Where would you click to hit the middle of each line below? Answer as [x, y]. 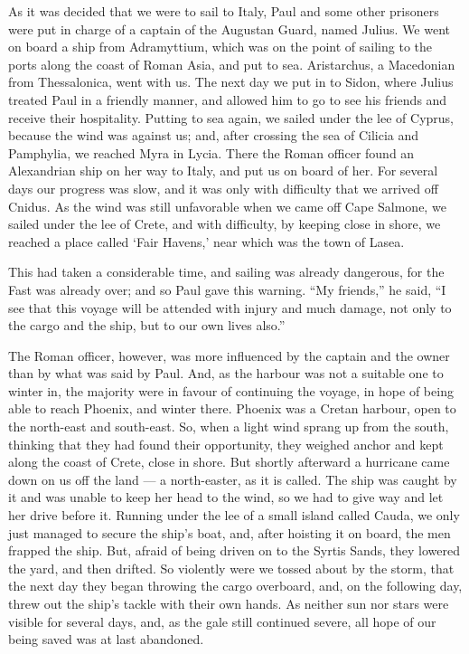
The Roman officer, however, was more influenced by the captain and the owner [229, 355]
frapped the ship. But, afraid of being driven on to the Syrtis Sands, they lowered [234, 550]
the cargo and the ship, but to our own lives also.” [147, 325]
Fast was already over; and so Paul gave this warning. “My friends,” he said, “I [227, 289]
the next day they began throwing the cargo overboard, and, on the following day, [235, 586]
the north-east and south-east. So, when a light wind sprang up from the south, [229, 427]
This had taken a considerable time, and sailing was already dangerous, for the [226, 272]
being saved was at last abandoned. [106, 639]
